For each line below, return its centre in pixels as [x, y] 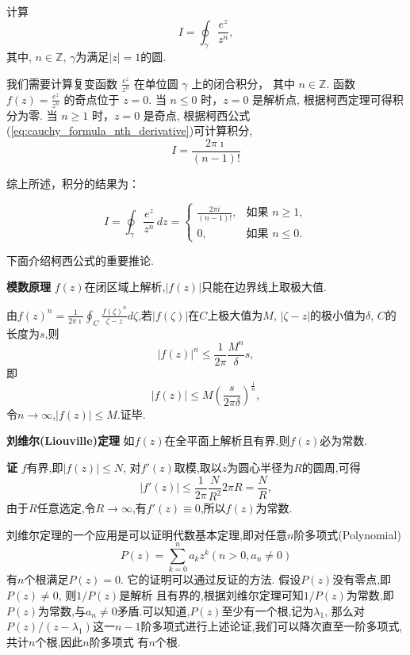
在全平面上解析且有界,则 [227, 440]
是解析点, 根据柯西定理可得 [322, 99]
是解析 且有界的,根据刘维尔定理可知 [211, 594]
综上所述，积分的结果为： [73, 183]
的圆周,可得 [331, 467]
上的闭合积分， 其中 [243, 83]
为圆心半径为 [261, 467]
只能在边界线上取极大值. [264, 287]
